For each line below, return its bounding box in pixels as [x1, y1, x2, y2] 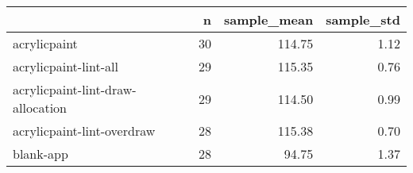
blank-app [13, 144, 68, 163]
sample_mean [224, 10, 314, 29]
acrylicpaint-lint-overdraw [13, 121, 156, 140]
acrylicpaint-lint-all [13, 57, 118, 75]
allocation [13, 98, 68, 117]
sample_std [326, 10, 400, 29]
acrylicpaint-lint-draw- [13, 80, 137, 98]
